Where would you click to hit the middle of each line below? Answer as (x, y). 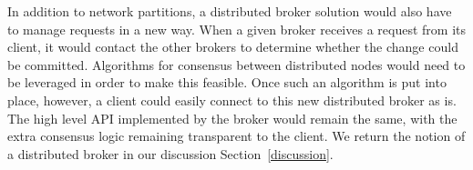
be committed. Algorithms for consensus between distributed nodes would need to (236, 64)
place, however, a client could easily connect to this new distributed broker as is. (232, 100)
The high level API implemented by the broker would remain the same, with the (232, 118)
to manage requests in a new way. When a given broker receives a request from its (236, 29)
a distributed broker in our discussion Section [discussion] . (170, 153)
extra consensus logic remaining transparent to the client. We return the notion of (236, 136)
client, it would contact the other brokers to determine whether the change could (233, 47)
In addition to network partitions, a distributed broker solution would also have (230, 11)
